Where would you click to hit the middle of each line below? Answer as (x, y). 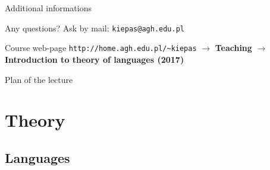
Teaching (233, 48)
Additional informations (48, 8)
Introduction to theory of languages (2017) (95, 59)
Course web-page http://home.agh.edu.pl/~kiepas (101, 48)
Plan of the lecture (39, 79)
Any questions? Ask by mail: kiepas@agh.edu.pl (95, 28)
